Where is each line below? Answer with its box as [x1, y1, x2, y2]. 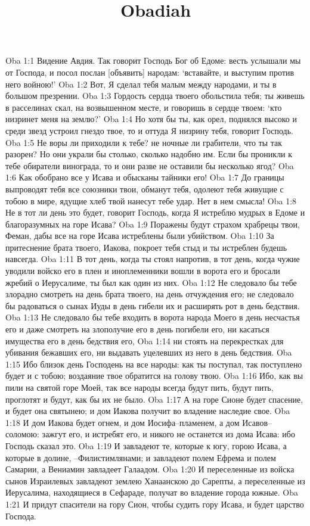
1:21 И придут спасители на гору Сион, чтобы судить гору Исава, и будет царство [5, 497, 304, 510]
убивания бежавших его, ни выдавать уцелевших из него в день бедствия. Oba [5, 346, 292, 359]
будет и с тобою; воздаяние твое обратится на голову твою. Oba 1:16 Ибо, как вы [5, 369, 303, 382]
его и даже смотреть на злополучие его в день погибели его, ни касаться [5, 323, 269, 335]
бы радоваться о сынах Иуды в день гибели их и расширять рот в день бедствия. [5, 299, 300, 312]
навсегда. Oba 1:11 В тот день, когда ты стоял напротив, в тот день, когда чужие [5, 253, 300, 265]
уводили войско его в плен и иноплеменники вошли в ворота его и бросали [5, 264, 280, 277]
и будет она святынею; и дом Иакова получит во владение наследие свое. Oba [5, 404, 290, 417]
